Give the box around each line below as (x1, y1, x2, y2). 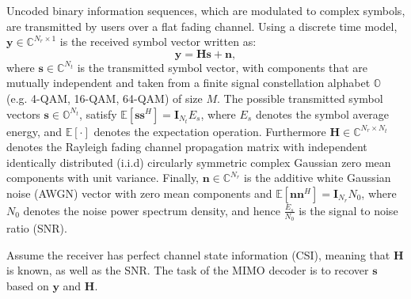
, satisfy (79, 105, 117, 122)
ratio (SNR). (6, 220, 67, 237)
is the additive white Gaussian (244, 169, 391, 186)
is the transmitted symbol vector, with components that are (77, 59, 368, 75)
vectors (6, 105, 40, 122)
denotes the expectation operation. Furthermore (93, 123, 326, 139)
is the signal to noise (299, 202, 398, 218)
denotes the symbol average (255, 105, 390, 122)
